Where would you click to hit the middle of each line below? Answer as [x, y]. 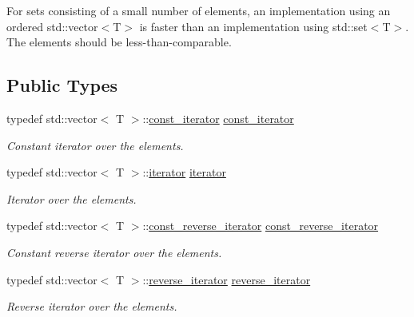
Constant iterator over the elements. [95, 145]
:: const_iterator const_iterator [218, 118]
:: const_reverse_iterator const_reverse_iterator [261, 226]
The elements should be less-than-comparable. [119, 42]
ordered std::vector [52, 26]
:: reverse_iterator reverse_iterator [227, 279]
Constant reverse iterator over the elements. [114, 252]
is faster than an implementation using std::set [253, 26]
